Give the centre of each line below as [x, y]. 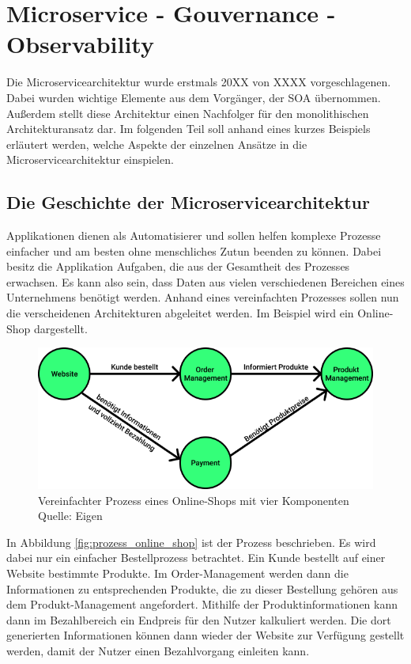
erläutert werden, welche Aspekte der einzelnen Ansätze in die [157, 144]
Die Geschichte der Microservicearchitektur [188, 202]
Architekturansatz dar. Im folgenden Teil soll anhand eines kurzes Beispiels [189, 129]
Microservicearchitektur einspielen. [90, 159]
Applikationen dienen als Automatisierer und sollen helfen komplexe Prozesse [194, 235]
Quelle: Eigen [70, 516]
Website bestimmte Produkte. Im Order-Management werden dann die [177, 573]
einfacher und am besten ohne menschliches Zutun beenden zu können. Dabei [194, 250]
